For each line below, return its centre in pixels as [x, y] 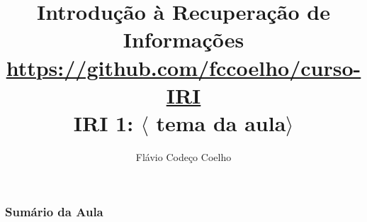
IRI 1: [103, 122]
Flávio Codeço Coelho [183, 156]
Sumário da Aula [54, 212]
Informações [183, 39]
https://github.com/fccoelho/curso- [183, 67]
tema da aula [221, 122]
